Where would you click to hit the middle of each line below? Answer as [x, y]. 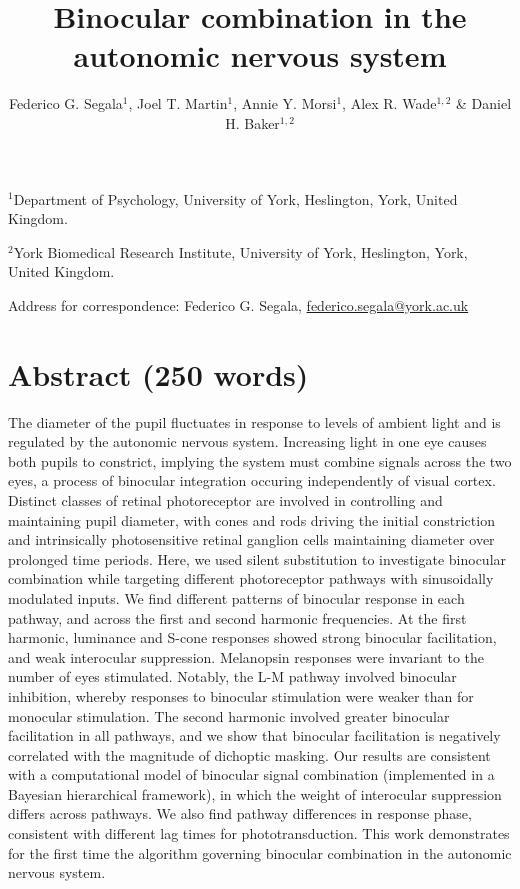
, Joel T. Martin [178, 103]
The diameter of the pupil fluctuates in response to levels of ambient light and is [254, 421]
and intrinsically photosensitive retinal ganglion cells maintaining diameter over [251, 539]
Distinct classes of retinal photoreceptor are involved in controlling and [225, 499]
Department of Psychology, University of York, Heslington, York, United [235, 198]
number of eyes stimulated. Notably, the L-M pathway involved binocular [232, 676]
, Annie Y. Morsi [285, 103]
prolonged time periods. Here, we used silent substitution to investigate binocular [257, 558]
